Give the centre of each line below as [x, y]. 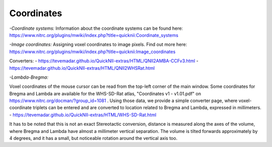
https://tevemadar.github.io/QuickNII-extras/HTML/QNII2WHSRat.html [82, 68]
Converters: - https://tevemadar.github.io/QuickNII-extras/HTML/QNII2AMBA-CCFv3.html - [104, 61]
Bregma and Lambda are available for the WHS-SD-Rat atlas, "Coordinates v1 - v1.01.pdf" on [105, 93]
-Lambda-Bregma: [29, 77]
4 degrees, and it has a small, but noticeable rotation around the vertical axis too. [93, 138]
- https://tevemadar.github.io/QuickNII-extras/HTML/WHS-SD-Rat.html [83, 115]
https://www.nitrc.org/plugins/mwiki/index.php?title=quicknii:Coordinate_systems [94, 35]
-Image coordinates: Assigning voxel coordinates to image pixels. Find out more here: [98, 44]
